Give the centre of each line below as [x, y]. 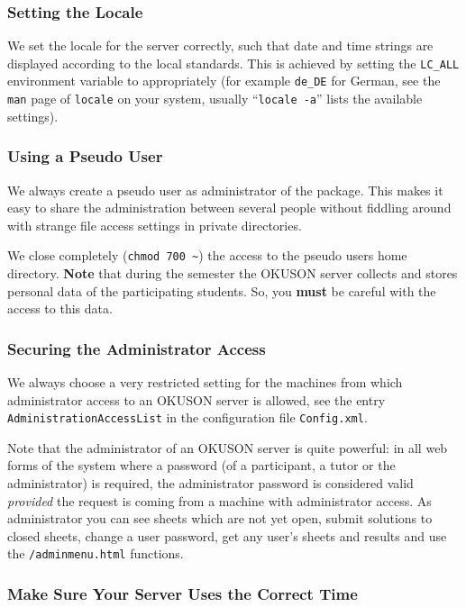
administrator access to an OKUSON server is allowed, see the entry [196, 399]
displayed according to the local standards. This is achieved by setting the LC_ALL [233, 63]
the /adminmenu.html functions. [96, 553]
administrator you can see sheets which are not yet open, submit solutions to [220, 518]
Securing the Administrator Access [137, 348]
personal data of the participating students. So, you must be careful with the [222, 290]
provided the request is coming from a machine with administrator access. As [219, 500]
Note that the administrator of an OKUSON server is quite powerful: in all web [228, 447]
